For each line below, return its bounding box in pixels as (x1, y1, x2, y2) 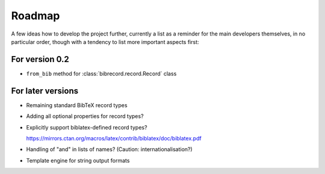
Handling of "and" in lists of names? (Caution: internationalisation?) (26, 146, 193, 153)
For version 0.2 (11, 54, 69, 64)
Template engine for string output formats (26, 157, 130, 164)
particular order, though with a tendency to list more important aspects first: (11, 38, 199, 45)
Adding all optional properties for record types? (26, 113, 144, 120)
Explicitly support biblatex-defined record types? (26, 123, 147, 131)
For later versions (11, 85, 78, 96)
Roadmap (11, 9, 60, 22)
